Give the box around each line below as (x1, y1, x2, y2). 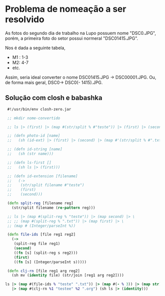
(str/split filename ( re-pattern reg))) (11, 205, 96, 210)
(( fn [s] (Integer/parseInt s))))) (14, 259, 87, 265)
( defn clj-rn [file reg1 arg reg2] (7, 269, 80, 273)
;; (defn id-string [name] (7, 147, 63, 152)
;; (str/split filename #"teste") (7, 183, 84, 188)
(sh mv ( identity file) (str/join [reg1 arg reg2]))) (11, 273, 124, 278)
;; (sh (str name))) (7, 151, 54, 156)
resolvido (5, 14, 45, 25)
